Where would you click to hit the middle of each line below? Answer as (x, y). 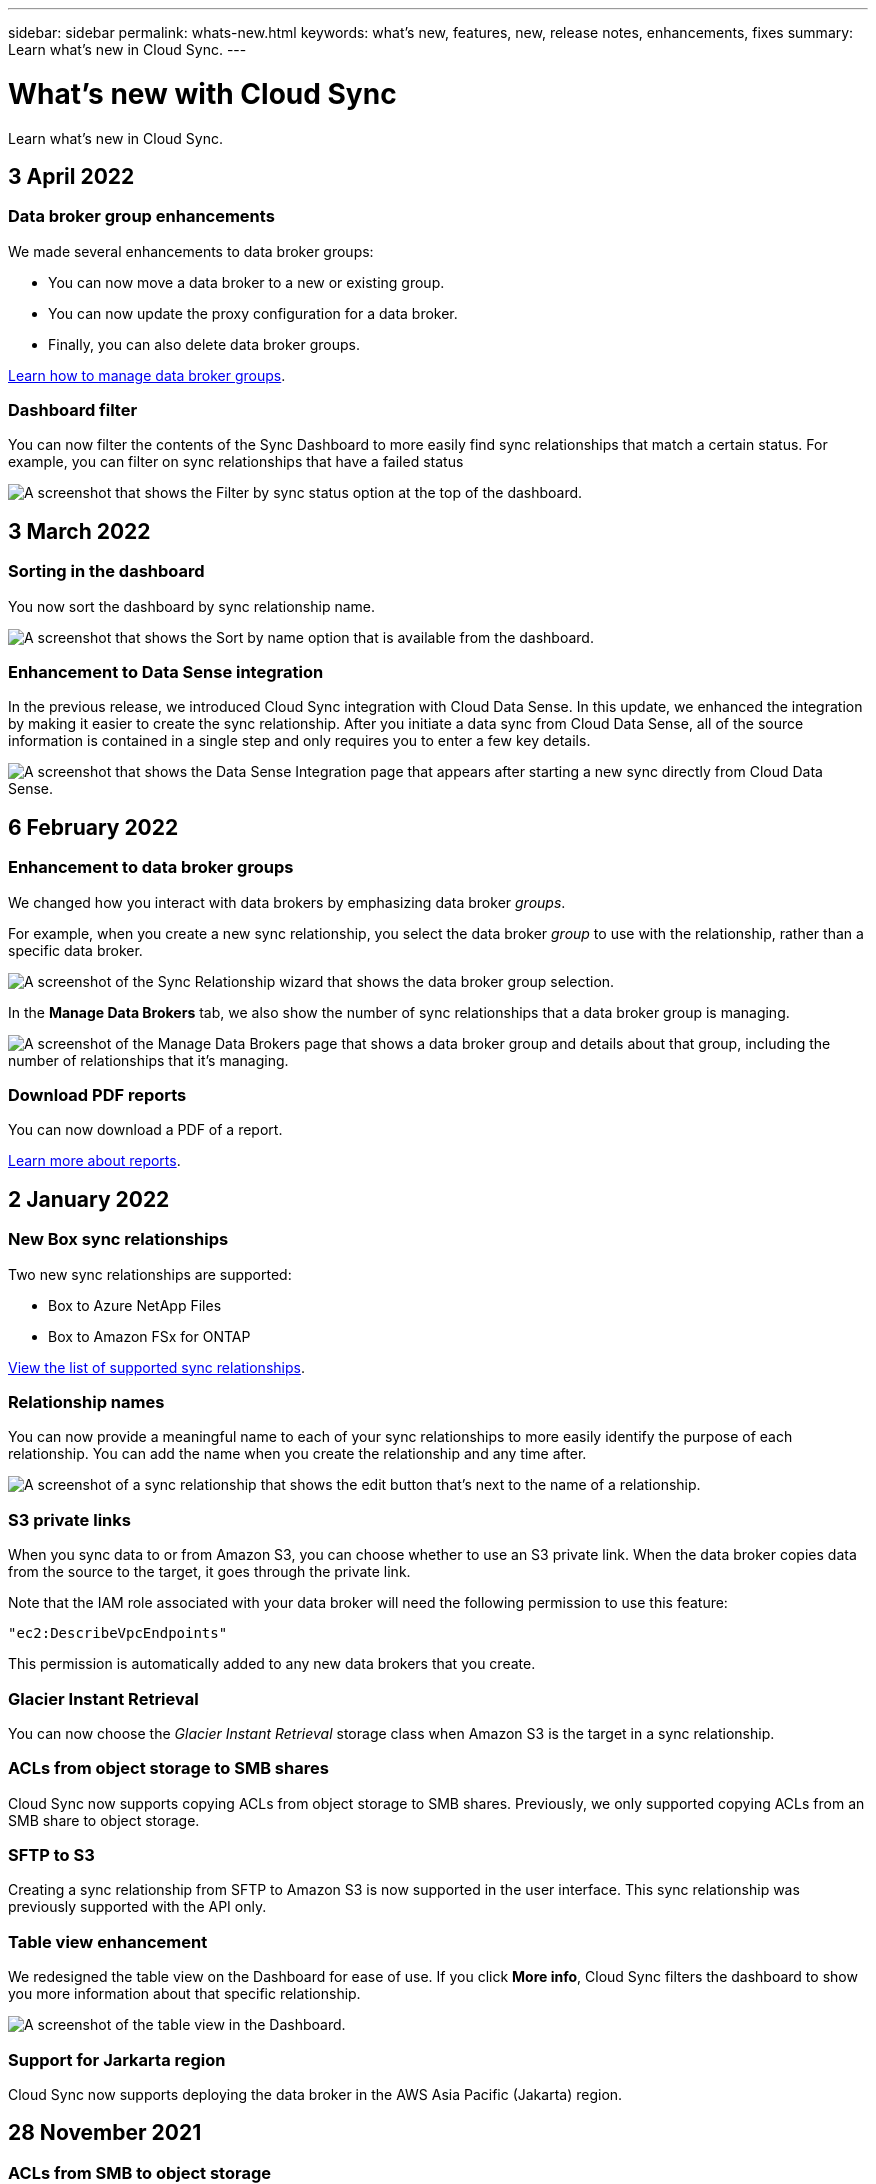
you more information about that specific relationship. (184, 1994)
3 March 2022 (79, 531)
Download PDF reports (97, 1095)
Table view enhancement (108, 1941)
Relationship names (86, 1402)
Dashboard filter (73, 410)
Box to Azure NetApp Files (135, 1305)
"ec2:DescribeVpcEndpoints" (118, 1633)
